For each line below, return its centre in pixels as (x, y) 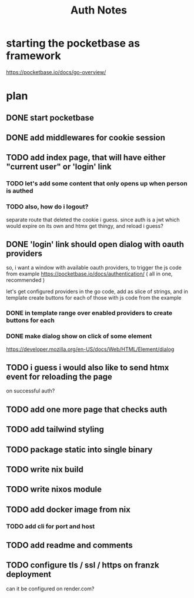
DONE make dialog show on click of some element (79, 336)
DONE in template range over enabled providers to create (89, 313)
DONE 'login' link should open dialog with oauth (95, 244)
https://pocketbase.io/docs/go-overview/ (56, 72)
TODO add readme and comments (70, 545)
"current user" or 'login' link (59, 167)
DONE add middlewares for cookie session (86, 137)
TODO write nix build (45, 469)
